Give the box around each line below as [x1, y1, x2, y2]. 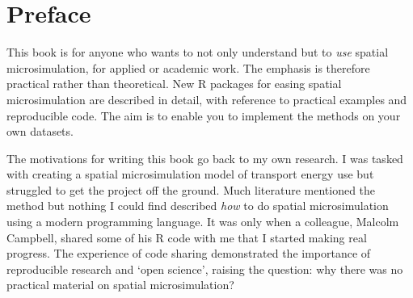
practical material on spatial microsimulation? [6, 276, 234, 293]
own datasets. [6, 123, 74, 140]
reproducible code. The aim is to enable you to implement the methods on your [6, 107, 401, 124]
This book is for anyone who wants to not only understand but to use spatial [6, 44, 389, 61]
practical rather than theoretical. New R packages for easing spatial [6, 75, 342, 92]
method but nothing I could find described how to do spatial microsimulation [6, 197, 389, 214]
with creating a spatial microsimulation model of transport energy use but [6, 166, 374, 183]
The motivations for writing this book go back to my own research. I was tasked [6, 149, 403, 166]
